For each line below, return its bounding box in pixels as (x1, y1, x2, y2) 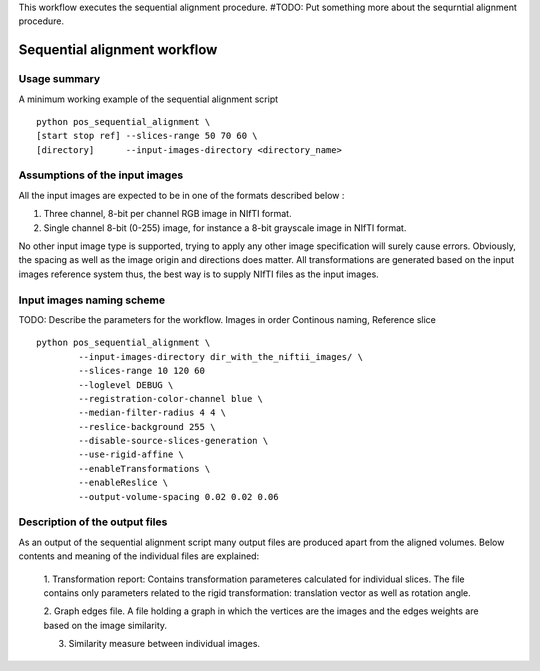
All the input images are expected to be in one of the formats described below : (18, 189, 345, 201)
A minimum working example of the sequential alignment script (18, 93, 279, 105)
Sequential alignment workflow (18, 41, 218, 59)
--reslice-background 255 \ (78, 421, 216, 432)
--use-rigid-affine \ (78, 449, 185, 460)
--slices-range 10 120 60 (78, 365, 205, 377)
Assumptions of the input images (18, 168, 184, 182)
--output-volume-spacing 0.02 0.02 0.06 (78, 491, 279, 502)
